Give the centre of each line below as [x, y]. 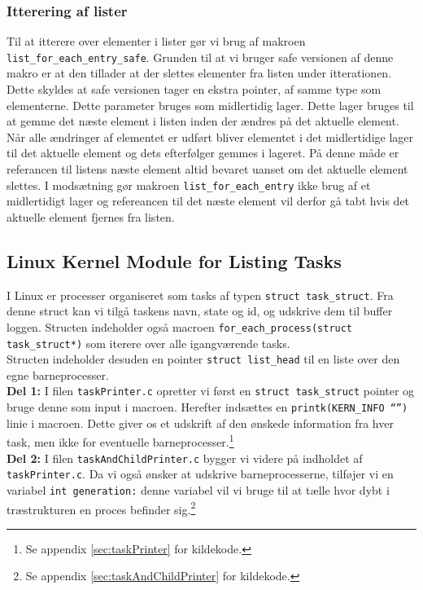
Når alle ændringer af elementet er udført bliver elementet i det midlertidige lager [210, 136]
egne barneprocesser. [58, 374]
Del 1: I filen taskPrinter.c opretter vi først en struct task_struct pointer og [211, 391]
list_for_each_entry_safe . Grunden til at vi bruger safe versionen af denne [200, 57]
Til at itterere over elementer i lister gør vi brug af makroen [156, 41]
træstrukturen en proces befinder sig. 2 [101, 508]
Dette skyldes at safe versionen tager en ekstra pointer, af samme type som [194, 89]
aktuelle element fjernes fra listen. [91, 216]
